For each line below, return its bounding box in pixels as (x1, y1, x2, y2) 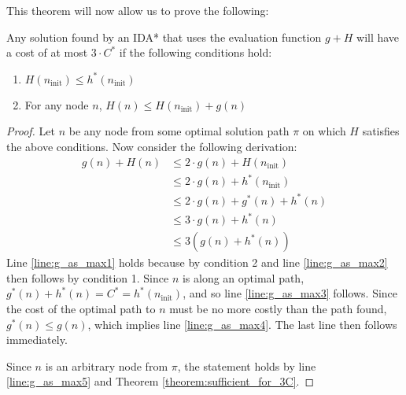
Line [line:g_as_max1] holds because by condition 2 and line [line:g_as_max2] (6, 254, 388, 271)
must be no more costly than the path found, (169, 301, 387, 316)
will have (356, 28, 400, 45)
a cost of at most (6, 44, 88, 61)
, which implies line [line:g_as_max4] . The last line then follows (87, 316, 397, 332)
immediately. (6, 331, 68, 348)
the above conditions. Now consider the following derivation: (6, 138, 297, 154)
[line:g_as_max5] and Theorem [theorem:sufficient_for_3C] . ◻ (6, 373, 315, 389)
